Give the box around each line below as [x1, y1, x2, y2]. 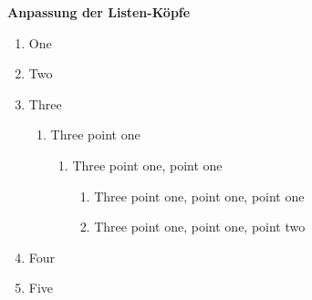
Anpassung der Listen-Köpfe [7, 3, 191, 21]
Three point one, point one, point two [94, 217, 306, 236]
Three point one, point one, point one [94, 186, 305, 205]
